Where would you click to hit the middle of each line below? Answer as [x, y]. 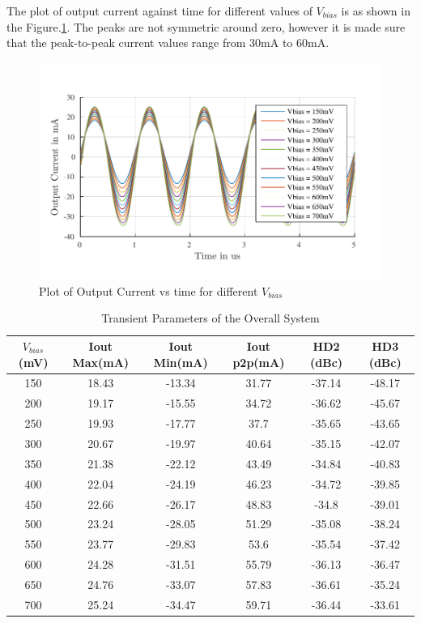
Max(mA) [101, 362]
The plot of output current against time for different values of [159, 11]
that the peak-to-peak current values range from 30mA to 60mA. [168, 43]
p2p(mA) [259, 362]
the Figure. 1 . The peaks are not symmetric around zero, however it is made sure [206, 26]
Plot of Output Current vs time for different [149, 290]
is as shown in [376, 11]
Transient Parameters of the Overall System [210, 318]
